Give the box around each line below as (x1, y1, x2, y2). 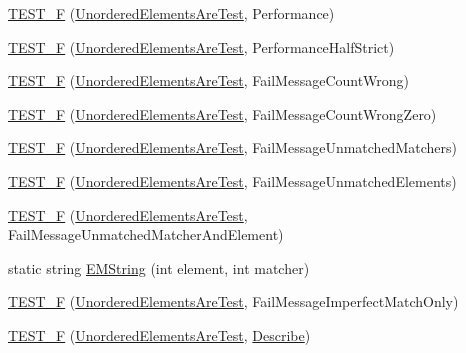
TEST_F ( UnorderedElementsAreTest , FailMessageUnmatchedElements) (8, 170, 457, 191)
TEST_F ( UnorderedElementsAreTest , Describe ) (8, 324, 311, 345)
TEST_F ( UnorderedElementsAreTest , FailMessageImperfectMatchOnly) (8, 291, 459, 312)
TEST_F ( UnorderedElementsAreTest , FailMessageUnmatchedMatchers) (8, 137, 457, 158)
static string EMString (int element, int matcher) (8, 257, 310, 278)
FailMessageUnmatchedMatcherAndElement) (8, 224, 284, 245)
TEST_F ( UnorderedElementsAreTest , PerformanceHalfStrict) (8, 36, 395, 57)
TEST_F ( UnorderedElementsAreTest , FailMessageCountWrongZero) (8, 103, 437, 124)
